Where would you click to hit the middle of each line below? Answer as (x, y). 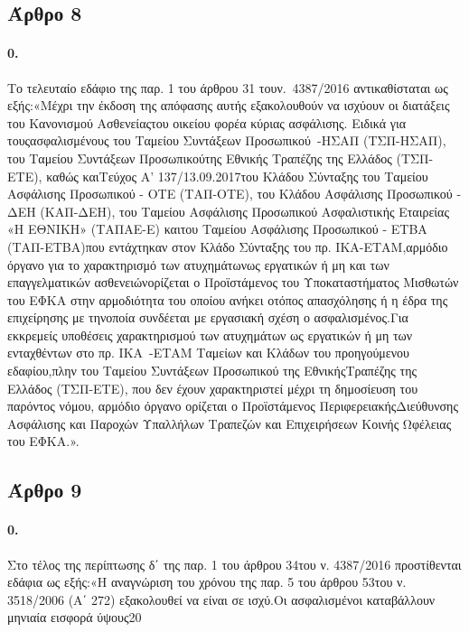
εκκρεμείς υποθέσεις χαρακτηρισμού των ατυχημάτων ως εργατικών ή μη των (210, 335)
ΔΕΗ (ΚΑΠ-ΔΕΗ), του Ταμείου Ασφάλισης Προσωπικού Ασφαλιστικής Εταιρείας (228, 211)
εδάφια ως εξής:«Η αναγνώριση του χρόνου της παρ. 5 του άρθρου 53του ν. (207, 582)
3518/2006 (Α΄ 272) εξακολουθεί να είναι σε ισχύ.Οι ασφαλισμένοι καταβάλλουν (221, 599)
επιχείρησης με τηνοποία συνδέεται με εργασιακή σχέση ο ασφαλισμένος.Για (208, 317)
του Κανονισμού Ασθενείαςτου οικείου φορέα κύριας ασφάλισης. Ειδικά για (207, 122)
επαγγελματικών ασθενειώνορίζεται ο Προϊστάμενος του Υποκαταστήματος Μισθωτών (233, 282)
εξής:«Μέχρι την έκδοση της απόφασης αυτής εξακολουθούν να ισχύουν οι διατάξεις (229, 105)
